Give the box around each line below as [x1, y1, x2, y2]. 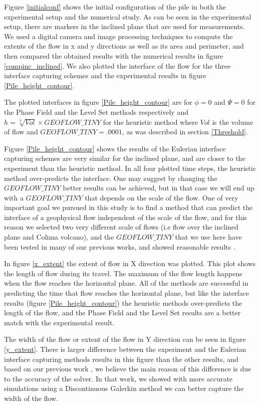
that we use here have [175, 232, 242, 242]
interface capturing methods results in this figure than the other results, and [4, 353, 238, 364]
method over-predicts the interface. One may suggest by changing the [4, 172, 217, 183]
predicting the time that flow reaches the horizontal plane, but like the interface [4, 288, 249, 298]
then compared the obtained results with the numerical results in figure [4, 50, 223, 61]
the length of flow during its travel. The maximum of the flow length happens [4, 268, 242, 278]
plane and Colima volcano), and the [4, 232, 114, 242]
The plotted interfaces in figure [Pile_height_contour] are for [4, 97, 192, 107]
